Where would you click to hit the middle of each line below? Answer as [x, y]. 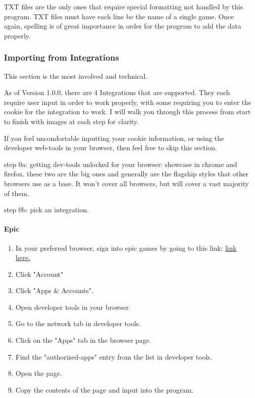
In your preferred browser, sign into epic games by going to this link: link [126, 248]
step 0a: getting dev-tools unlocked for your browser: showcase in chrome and [121, 164]
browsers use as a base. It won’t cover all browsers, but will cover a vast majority [127, 183]
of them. [16, 193]
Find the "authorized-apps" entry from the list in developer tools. [114, 356]
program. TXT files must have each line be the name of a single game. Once [119, 16]
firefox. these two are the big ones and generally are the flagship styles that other [126, 174]
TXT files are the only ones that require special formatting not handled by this [124, 6]
